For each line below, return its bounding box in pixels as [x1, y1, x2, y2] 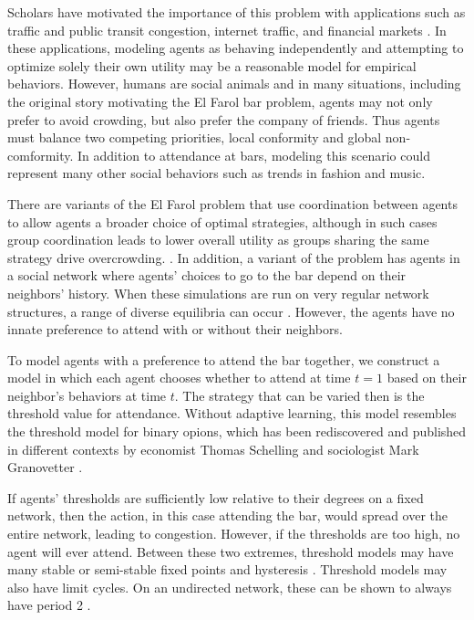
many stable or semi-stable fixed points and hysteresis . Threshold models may [7, 560, 448, 579]
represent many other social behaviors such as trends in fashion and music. [7, 163, 426, 183]
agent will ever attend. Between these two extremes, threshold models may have [7, 541, 454, 561]
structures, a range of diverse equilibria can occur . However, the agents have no [7, 301, 455, 321]
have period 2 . [7, 595, 91, 615]
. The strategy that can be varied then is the [174, 385, 425, 405]
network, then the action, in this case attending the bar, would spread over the [7, 506, 448, 525]
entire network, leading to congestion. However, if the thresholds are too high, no [7, 524, 460, 543]
